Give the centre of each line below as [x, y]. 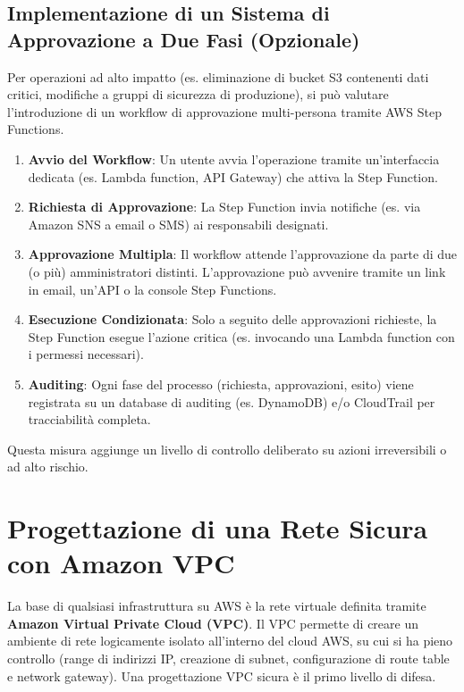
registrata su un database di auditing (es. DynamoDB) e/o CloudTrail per [232, 401]
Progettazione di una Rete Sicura [218, 528]
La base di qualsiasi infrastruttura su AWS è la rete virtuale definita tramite [217, 606]
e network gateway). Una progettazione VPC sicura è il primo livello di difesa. [222, 675]
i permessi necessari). [86, 354]
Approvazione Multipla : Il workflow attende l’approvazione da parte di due [243, 254]
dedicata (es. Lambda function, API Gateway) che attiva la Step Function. [233, 176]
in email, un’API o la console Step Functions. [152, 289]
